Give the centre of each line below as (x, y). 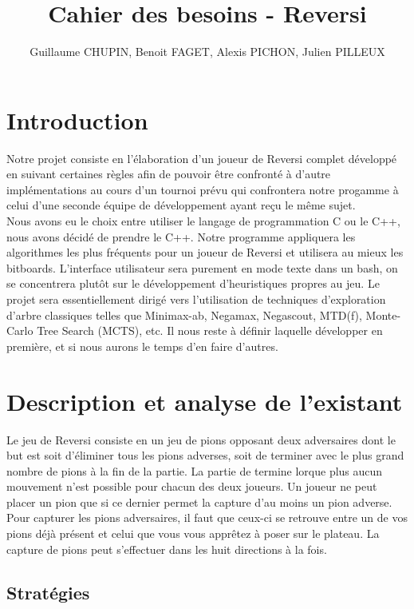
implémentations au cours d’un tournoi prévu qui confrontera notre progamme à (203, 189)
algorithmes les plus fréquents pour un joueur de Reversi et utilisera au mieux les (205, 252)
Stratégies (48, 592)
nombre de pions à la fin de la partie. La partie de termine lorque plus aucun (195, 470)
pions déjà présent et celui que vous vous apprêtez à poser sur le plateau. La (193, 533)
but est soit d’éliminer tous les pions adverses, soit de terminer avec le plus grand (205, 455)
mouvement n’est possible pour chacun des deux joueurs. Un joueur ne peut (192, 486)
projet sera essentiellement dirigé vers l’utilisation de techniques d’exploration (196, 299)
